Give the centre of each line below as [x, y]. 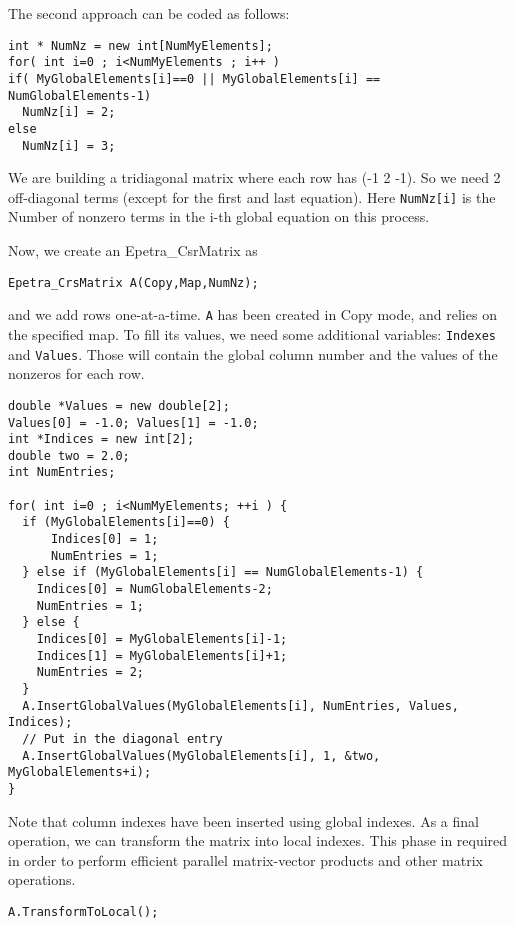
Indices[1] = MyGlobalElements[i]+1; [162, 655]
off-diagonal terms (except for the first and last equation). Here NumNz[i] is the [252, 196]
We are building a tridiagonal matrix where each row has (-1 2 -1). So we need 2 [254, 177]
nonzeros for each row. [76, 373]
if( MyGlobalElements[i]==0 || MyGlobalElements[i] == [194, 78]
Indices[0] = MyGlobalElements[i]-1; [162, 639]
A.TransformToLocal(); [83, 911]
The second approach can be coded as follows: [149, 13]
